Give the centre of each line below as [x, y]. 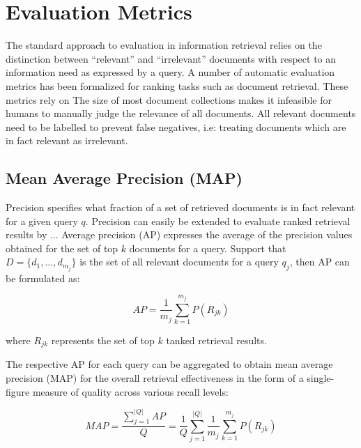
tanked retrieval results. [216, 340]
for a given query [42, 221]
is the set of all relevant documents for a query [179, 262]
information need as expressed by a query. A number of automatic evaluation [170, 72]
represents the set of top [103, 340]
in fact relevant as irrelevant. [67, 140]
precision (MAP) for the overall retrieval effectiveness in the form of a [155, 377]
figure [18, 391]
